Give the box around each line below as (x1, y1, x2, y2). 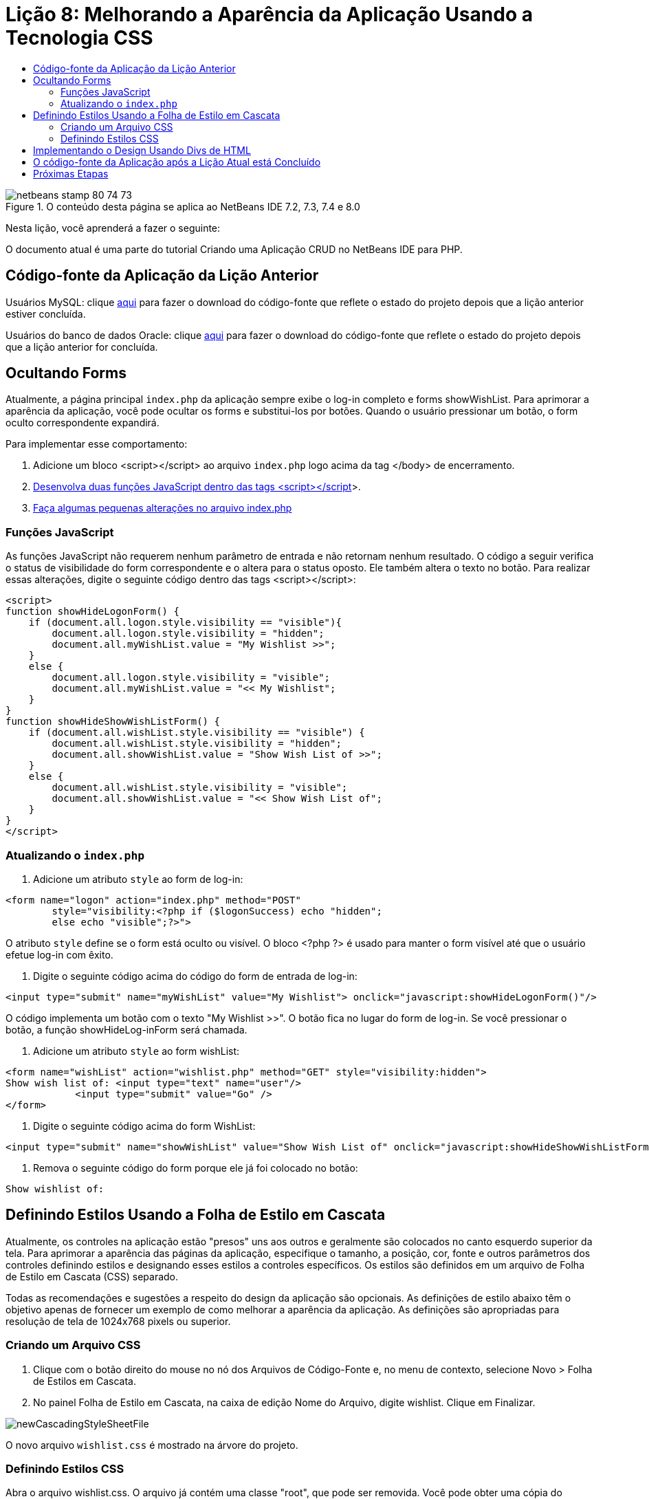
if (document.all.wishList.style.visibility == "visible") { (28, 727, 365, 738)
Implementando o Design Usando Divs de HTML (33, 144, 251, 156)
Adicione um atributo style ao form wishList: (33, 1044, 240, 1057)
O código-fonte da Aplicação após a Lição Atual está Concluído (33, 155, 321, 168)
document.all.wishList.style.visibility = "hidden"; (52, 738, 342, 749)
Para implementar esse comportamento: (5, 438, 188, 450)
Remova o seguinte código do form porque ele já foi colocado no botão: (33, 1161, 358, 1174)
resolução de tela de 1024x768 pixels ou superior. (5, 1315, 231, 1327)
